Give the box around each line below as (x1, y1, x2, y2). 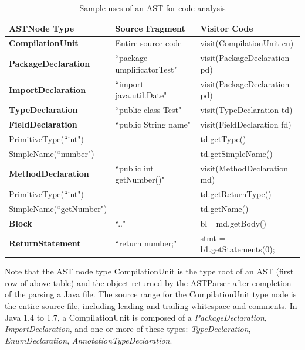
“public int (115, 162, 154, 174)
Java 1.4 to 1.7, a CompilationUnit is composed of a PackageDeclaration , (5, 311, 267, 323)
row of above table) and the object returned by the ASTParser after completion (5, 276, 292, 289)
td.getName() (200, 202, 249, 214)
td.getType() (200, 132, 246, 145)
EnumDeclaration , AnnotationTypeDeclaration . (5, 334, 172, 346)
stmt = (200, 231, 226, 243)
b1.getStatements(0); (200, 243, 275, 255)
